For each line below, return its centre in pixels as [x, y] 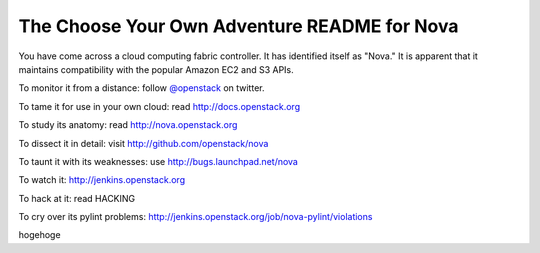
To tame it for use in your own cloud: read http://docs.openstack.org [159, 106]
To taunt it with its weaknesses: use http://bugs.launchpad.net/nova [158, 161]
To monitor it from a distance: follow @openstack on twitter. [141, 88]
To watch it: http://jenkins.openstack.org [101, 180]
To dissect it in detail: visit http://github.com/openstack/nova [143, 143]
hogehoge [39, 235]
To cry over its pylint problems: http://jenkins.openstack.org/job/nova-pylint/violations [195, 217]
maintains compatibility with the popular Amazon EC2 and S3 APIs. [156, 69]
